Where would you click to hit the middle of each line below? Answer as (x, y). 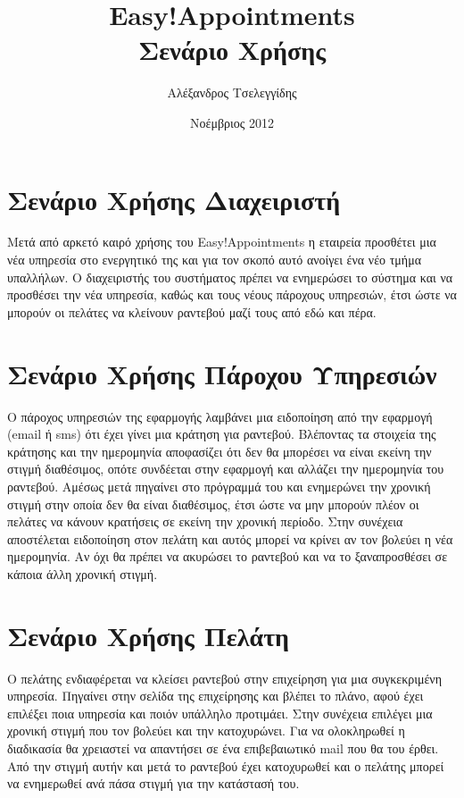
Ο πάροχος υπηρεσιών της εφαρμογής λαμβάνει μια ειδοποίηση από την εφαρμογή (220, 416)
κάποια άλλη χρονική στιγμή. (83, 573)
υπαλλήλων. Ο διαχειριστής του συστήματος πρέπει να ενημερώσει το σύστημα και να (230, 277)
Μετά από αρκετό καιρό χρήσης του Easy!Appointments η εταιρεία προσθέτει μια (222, 242)
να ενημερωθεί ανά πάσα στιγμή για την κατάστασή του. (153, 783)
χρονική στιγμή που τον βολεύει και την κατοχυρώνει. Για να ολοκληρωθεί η (206, 731)
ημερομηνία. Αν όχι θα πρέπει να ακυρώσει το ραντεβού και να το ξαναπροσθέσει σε (228, 556)
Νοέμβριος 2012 (232, 122)
